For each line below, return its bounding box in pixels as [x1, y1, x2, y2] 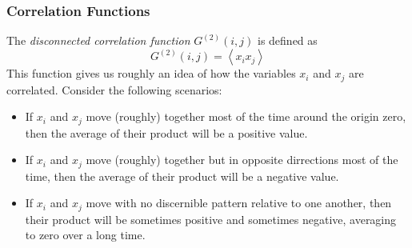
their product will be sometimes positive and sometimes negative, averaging [25, 210, 397, 227]
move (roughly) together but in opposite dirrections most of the [86, 151, 398, 168]
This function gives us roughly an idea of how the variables [6, 65, 296, 82]
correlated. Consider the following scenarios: [6, 81, 222, 98]
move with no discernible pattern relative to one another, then [86, 194, 392, 211]
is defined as [258, 32, 318, 49]
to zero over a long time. [25, 226, 146, 243]
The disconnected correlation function [6, 32, 190, 49]
